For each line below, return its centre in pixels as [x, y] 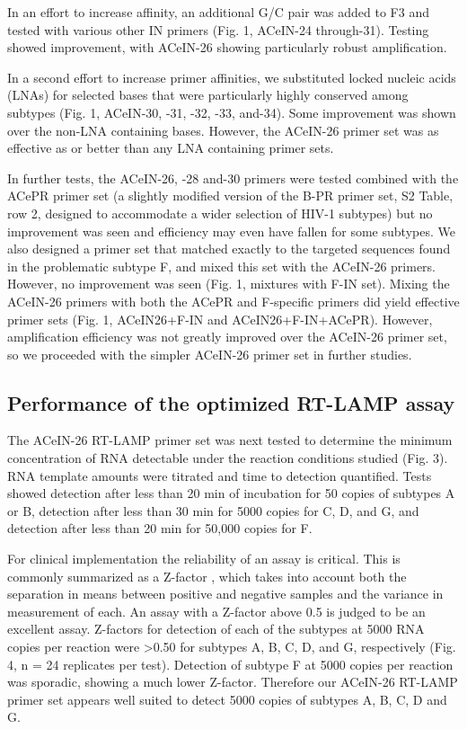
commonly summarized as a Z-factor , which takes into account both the [207, 576]
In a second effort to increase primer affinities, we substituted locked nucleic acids [232, 77]
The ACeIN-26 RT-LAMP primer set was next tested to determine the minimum [230, 440]
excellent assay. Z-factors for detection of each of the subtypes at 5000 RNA [216, 629]
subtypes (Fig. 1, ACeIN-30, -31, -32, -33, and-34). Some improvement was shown [232, 112]
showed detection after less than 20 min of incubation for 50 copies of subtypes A [231, 493]
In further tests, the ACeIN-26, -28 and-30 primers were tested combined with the [233, 178]
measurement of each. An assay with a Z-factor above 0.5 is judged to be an [216, 611]
